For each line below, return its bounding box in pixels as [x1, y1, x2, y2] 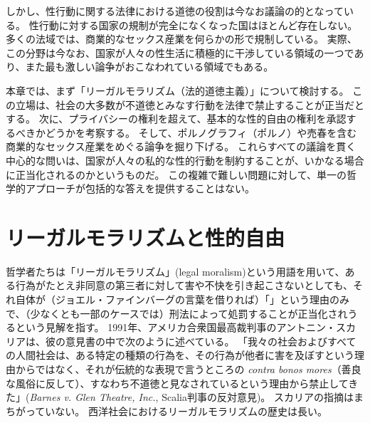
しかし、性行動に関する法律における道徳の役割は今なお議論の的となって [6, 4, 344, 18]
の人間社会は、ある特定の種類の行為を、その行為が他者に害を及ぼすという [6, 348, 354, 362]
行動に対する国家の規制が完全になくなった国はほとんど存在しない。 [38, 17, 358, 32]
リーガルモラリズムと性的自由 [6, 222, 285, 251]
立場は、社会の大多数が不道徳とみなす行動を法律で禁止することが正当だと [15, 97, 364, 112]
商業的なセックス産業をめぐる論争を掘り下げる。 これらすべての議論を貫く [6, 139, 356, 154]
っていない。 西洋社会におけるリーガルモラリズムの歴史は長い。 [25, 403, 327, 418]
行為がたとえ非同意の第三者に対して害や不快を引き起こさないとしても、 [15, 278, 354, 293]
